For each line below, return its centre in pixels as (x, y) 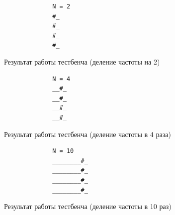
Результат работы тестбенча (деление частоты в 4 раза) (87, 134)
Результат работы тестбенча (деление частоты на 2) (82, 61)
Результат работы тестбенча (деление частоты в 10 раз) (88, 206)
